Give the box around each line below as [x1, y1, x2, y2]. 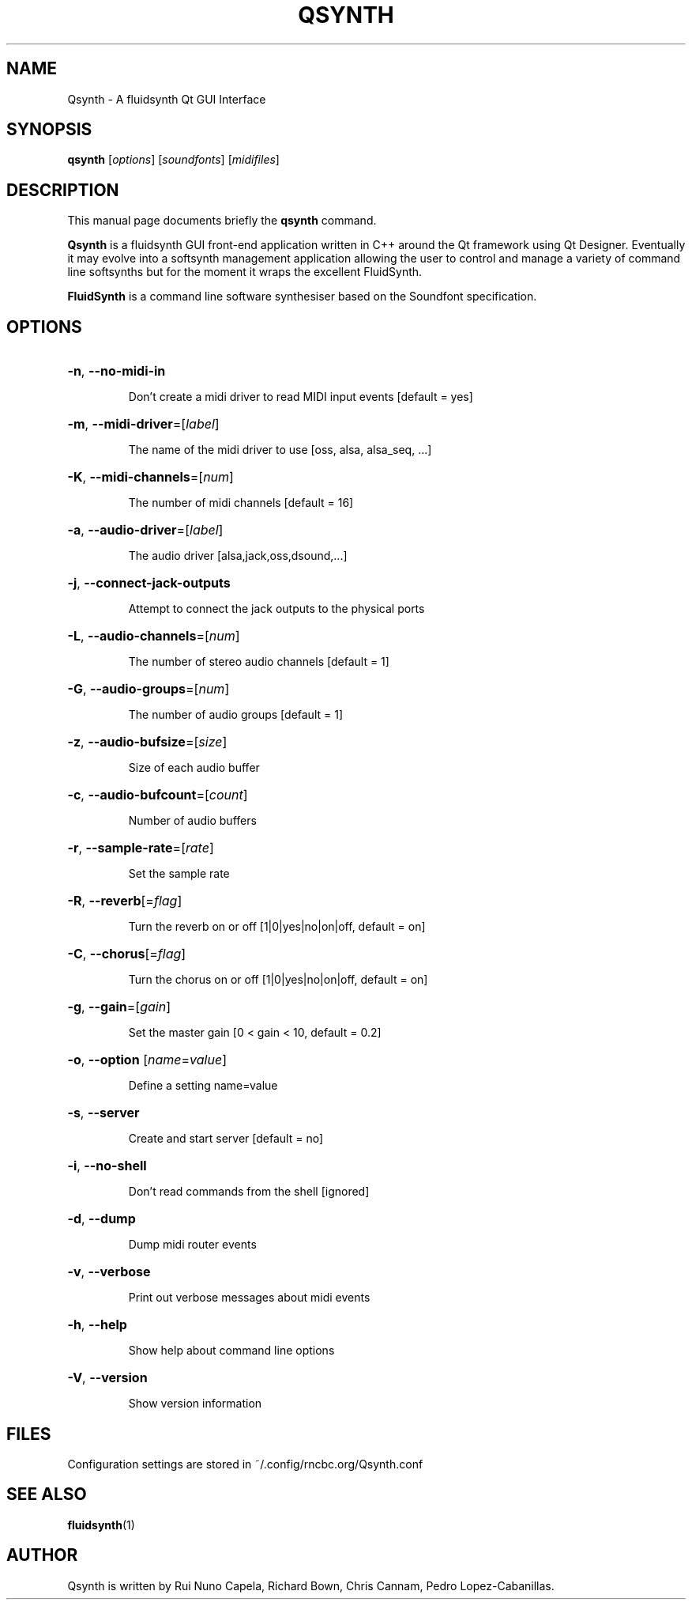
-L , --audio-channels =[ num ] [67, 628, 240, 644]
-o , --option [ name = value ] [67, 1052, 227, 1068]
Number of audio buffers [128, 814, 257, 828]
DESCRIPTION [6, 179, 119, 200]
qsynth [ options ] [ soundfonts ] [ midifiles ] [67, 153, 280, 167]
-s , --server [67, 1105, 140, 1121]
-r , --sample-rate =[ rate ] [67, 840, 214, 856]
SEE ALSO [6, 1484, 87, 1505]
